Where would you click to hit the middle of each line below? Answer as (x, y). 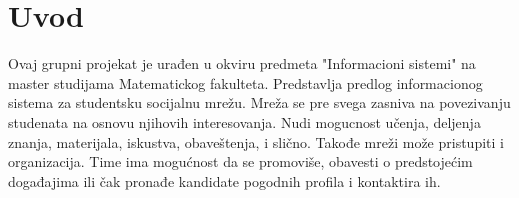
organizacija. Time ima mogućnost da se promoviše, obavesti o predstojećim (240, 161)
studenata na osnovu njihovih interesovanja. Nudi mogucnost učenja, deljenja (244, 121)
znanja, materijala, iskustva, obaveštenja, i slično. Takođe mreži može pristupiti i (256, 141)
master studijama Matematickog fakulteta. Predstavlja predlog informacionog (245, 82)
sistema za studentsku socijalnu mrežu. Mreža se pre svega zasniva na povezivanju (259, 102)
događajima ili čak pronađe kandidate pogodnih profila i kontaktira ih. (224, 180)
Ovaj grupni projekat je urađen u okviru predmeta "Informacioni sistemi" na (242, 63)
